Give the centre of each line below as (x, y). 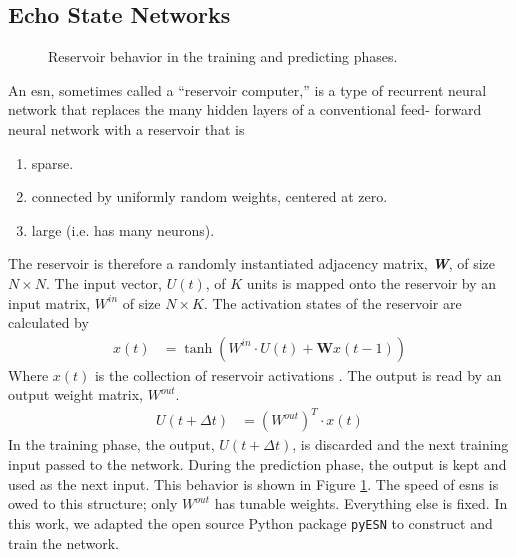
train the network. (63, 542)
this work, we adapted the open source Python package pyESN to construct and (250, 522)
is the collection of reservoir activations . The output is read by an (298, 374)
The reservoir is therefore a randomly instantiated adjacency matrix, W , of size (251, 263)
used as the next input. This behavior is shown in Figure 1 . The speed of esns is (253, 483)
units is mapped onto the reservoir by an (371, 282)
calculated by (48, 322)
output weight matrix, (76, 394)
